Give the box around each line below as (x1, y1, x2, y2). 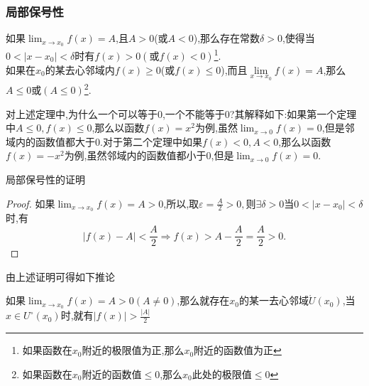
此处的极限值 (192, 366, 252, 381)
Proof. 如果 (6, 195, 55, 210)
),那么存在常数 (193, 31, 260, 45)
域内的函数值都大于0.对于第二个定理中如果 (6, 134, 202, 149)
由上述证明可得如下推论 (6, 269, 115, 284)
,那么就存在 (177, 293, 230, 308)
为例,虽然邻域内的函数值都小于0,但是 (64, 148, 234, 163)
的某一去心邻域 (238, 293, 309, 308)
